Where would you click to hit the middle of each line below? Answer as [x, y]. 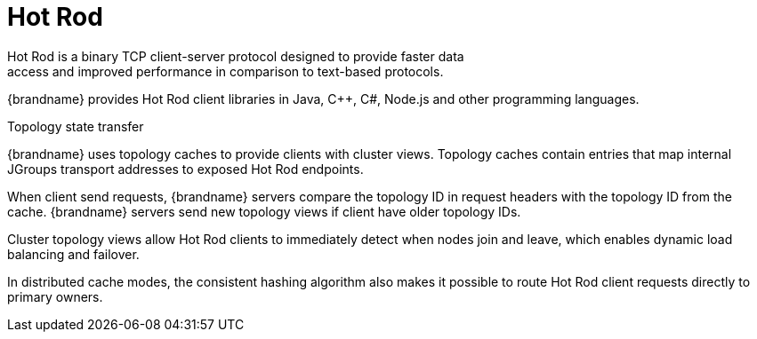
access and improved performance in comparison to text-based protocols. [225, 71]
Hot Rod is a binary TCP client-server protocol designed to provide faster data [236, 56]
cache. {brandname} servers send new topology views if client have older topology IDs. [264, 211]
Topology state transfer [76, 126]
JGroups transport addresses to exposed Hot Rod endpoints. [185, 169]
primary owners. [55, 296]
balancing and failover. [73, 254]
